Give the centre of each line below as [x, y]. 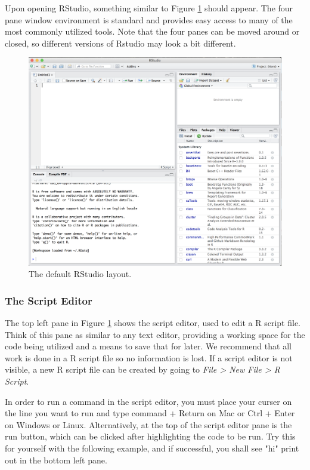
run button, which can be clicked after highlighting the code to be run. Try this [150, 436]
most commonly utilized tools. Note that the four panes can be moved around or [152, 31]
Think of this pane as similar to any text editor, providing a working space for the [155, 334]
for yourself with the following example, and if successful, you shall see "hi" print [152, 448]
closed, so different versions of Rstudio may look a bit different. [120, 43]
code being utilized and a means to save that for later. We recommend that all [148, 346]
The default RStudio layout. [80, 274]
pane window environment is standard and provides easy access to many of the [149, 19]
